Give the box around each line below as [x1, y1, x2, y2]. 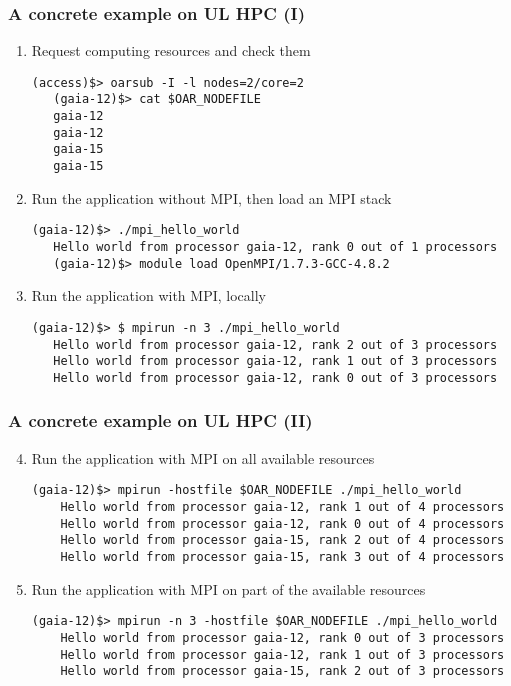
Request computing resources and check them [31, 40, 311, 61]
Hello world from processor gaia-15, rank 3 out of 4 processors [60, 549, 505, 564]
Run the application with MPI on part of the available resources [31, 578, 426, 599]
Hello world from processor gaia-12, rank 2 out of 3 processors [53, 337, 498, 352]
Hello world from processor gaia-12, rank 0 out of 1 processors [53, 240, 498, 254]
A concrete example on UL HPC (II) [8, 408, 313, 433]
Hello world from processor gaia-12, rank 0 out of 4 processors [60, 516, 505, 531]
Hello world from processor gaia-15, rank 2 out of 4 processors [60, 533, 505, 548]
